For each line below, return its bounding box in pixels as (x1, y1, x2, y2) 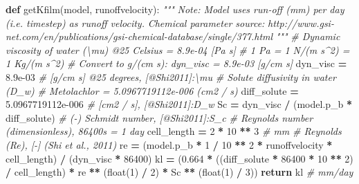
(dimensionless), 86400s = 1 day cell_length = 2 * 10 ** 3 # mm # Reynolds (6, 124, 342, 138)
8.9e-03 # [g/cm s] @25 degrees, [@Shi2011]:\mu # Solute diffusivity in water (6, 69, 336, 84)
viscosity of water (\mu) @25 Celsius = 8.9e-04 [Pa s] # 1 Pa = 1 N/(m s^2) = (6, 42, 350, 57)
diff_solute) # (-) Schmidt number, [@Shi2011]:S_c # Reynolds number (6, 110, 313, 125)
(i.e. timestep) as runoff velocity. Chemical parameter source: (6, 15, 265, 30)
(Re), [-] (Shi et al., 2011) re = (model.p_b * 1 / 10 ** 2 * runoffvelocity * (6, 137, 333, 151)
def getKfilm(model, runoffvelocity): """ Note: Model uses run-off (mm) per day (6, 2, 344, 16)
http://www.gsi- (268, 15, 334, 30)
